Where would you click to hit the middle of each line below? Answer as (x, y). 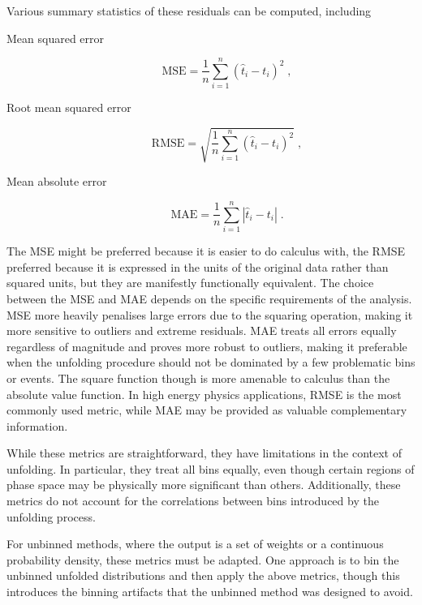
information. (37, 425)
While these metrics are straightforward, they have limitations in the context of (204, 453)
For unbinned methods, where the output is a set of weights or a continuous (195, 544)
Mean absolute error (57, 181)
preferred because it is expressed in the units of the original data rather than (198, 266)
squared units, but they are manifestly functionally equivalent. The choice (190, 283)
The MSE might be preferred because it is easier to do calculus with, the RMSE (206, 251)
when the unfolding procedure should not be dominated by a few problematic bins (211, 362)
